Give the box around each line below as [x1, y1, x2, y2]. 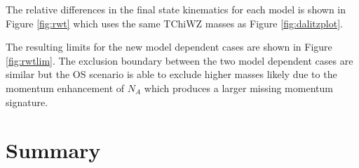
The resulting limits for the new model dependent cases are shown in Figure [6, 39, 332, 54]
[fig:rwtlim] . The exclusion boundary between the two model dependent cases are [6, 53, 353, 67]
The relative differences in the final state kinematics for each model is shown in [6, 2, 346, 16]
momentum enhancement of [6, 80, 125, 95]
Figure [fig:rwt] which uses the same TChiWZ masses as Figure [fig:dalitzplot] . [6, 15, 343, 30]
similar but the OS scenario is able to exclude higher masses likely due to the [6, 67, 337, 82]
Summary [6, 136, 101, 164]
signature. [6, 94, 48, 109]
